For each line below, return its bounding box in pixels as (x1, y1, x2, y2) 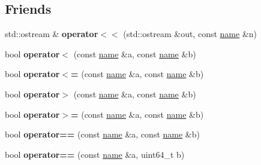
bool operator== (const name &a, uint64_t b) (5, 148, 185, 160)
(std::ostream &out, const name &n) (123, 27, 257, 40)
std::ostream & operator (5, 27, 98, 40)
